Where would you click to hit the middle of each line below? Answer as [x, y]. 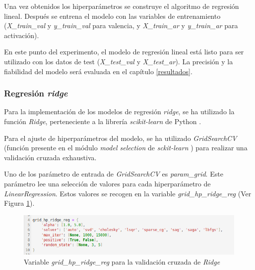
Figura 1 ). [19, 203]
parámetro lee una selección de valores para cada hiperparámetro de [107, 183]
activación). [22, 35]
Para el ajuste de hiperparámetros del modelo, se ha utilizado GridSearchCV [121, 138]
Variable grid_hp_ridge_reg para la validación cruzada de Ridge [122, 261]
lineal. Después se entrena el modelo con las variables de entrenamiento [112, 16]
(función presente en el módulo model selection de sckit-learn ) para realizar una [126, 148]
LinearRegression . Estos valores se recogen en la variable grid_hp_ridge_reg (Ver [128, 193]
